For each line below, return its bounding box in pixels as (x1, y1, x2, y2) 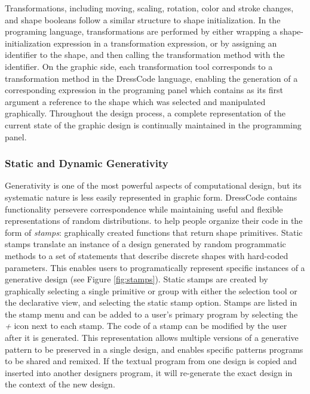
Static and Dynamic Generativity (5, 156, 168, 171)
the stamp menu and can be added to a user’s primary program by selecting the (5, 307, 298, 320)
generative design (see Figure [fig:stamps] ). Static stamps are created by (5, 273, 268, 285)
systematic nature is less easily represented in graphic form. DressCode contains (5, 190, 297, 203)
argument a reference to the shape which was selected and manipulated (5, 95, 266, 107)
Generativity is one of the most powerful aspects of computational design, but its (5, 179, 302, 192)
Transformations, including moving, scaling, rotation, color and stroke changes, (5, 2, 294, 14)
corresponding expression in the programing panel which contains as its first (5, 84, 283, 96)
